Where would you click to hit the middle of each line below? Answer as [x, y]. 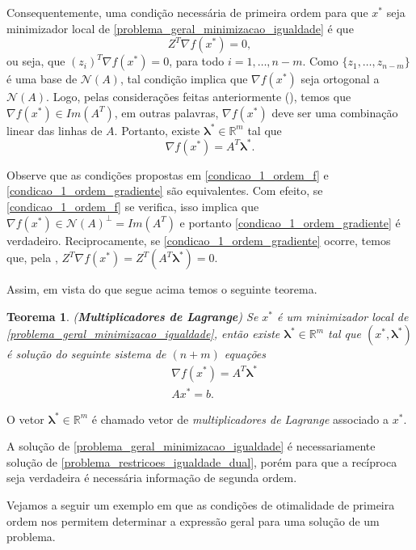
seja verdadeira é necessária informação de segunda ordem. [152, 478]
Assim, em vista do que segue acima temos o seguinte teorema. [162, 289]
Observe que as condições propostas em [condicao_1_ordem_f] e [168, 174]
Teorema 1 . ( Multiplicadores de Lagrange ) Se [132, 316]
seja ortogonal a [340, 79]
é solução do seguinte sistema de [86, 354]
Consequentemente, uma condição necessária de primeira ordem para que [187, 12]
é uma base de [42, 79]
